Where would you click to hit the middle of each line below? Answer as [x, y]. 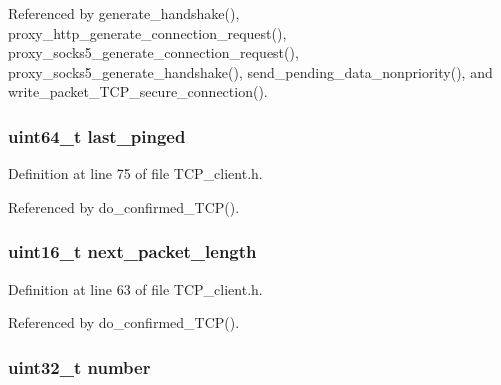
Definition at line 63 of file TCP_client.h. [135, 288]
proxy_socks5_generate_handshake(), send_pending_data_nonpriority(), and [250, 71]
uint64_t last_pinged [97, 135]
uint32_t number [79, 366]
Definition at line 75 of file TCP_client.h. [135, 173]
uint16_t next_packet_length [132, 251]
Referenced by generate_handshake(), [124, 13]
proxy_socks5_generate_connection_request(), [153, 52]
